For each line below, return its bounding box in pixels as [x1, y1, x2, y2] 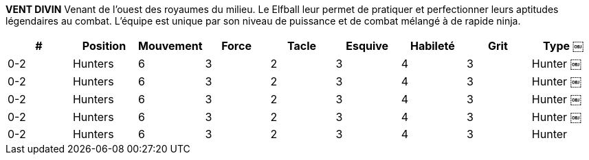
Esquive [346, 39, 389, 53]
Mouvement [138, 39, 203, 53]
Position [82, 39, 126, 53]
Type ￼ [543, 39, 584, 53]
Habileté [410, 39, 455, 53]
